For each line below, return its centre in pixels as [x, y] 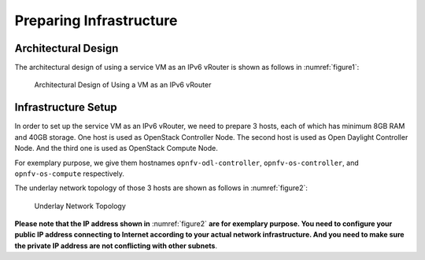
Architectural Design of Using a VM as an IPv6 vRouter [123, 85]
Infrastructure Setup [66, 107]
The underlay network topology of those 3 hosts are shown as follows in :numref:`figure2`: [161, 188]
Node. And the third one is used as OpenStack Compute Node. [116, 148]
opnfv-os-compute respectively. [70, 174]
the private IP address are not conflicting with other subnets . [116, 245]
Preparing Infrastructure [96, 20]
